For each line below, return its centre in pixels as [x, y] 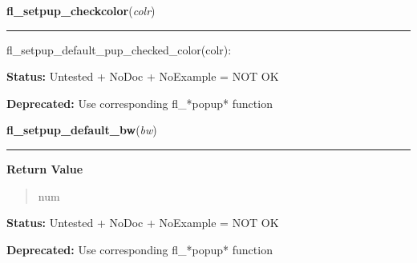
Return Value [45, 168]
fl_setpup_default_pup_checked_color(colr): [119, 49]
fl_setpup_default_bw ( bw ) [82, 130]
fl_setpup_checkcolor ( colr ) [81, 10]
